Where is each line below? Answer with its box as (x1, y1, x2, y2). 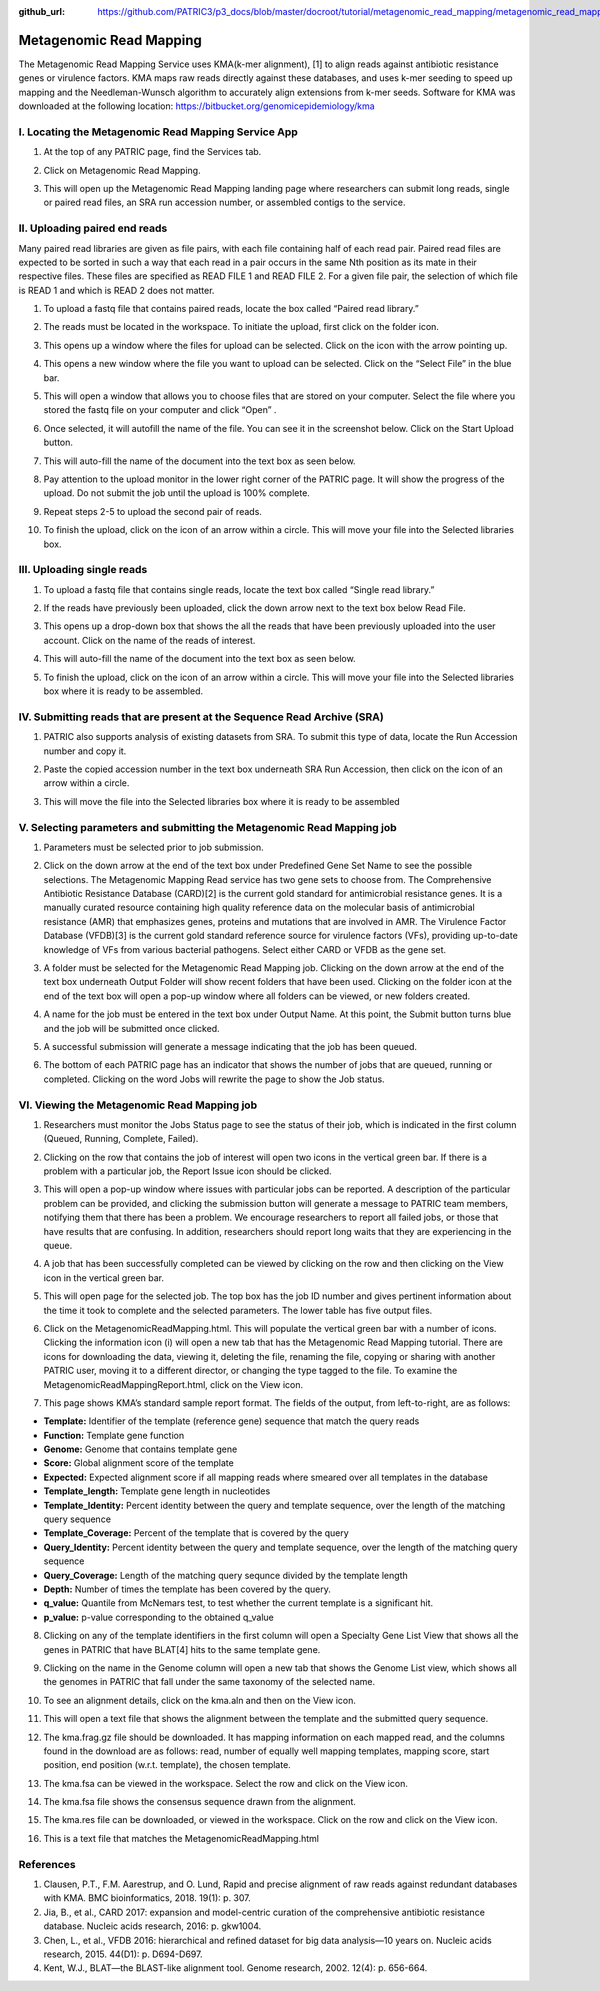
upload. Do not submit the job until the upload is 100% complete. (43, 487, 310, 499)
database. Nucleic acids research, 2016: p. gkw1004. (43, 1920, 262, 1932)
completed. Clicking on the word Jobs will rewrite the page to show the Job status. (43, 1073, 385, 1085)
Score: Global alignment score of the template (43, 1457, 234, 1469)
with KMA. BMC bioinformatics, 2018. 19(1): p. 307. (43, 1892, 252, 1904)
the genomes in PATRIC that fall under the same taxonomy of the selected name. (43, 1676, 375, 1688)
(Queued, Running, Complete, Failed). (43, 1133, 199, 1145)
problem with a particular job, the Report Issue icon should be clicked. (43, 1165, 332, 1177)
